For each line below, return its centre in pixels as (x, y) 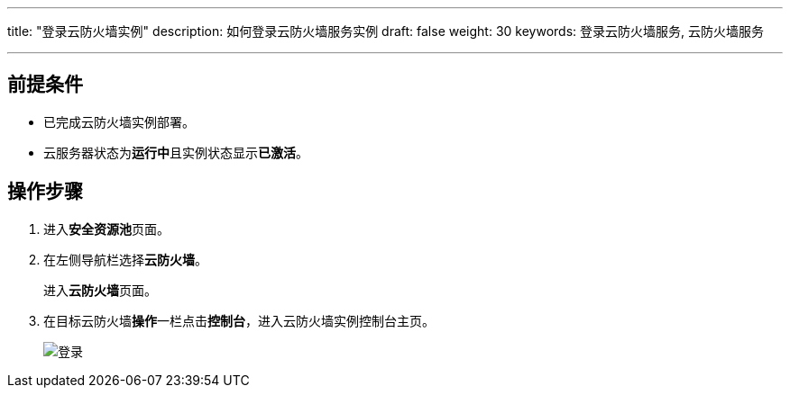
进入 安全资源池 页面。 (106, 229)
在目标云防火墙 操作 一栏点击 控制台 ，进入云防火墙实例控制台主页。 (239, 320)
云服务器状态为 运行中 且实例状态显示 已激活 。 (176, 152)
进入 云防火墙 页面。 (100, 290)
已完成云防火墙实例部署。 (119, 121)
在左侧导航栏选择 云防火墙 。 (125, 259)
